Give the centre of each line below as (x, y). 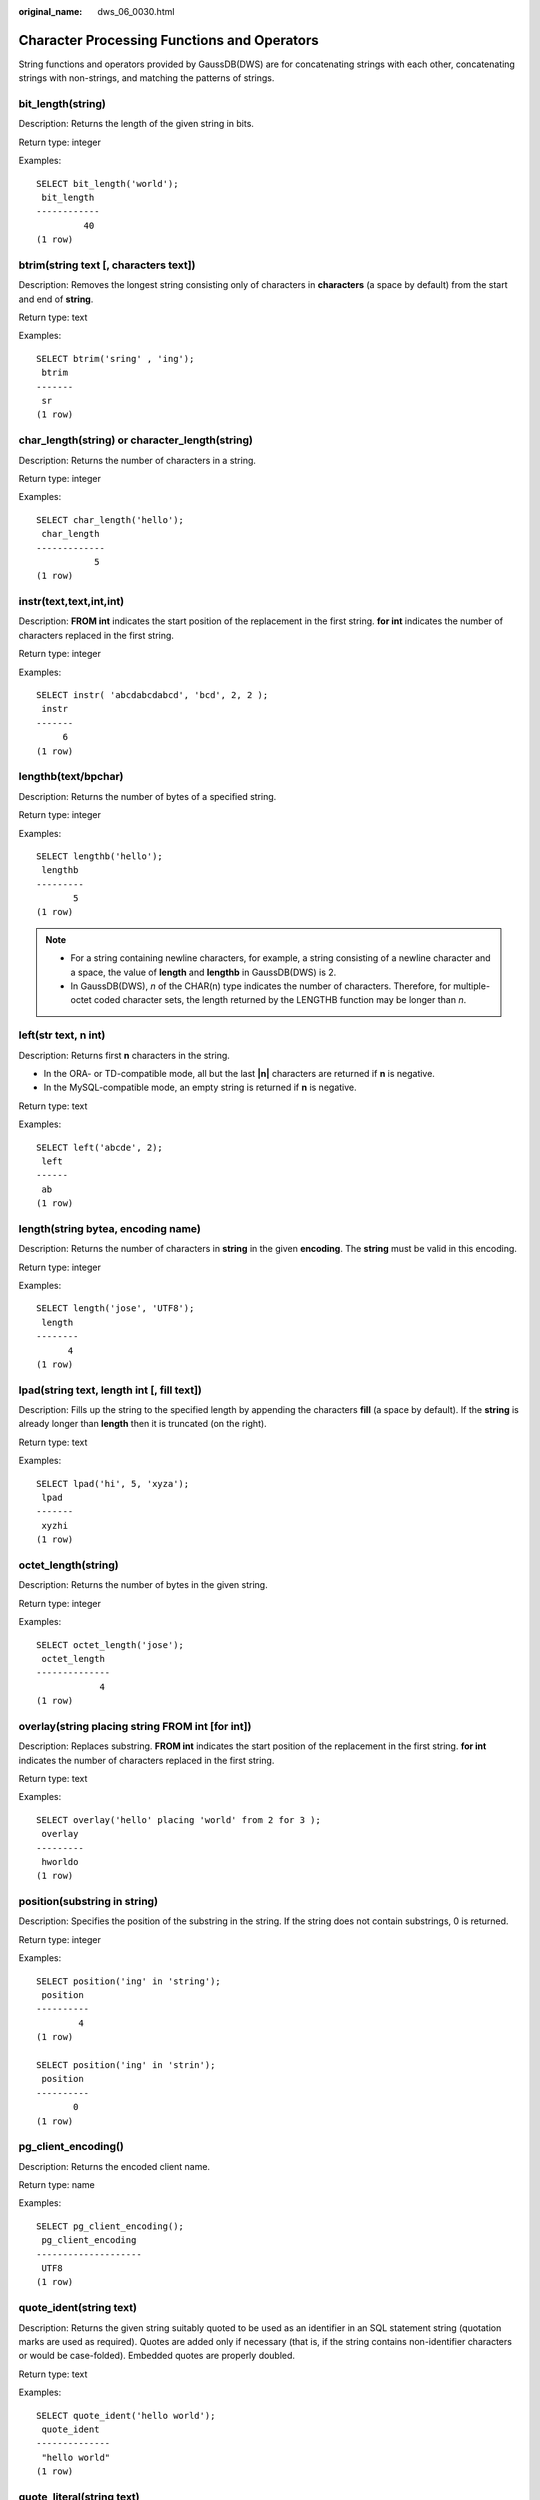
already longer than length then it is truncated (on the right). (142, 1424)
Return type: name (56, 2185)
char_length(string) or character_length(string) (136, 440)
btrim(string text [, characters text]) (107, 265)
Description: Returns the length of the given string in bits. (136, 124)
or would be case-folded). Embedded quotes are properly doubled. (156, 2356)
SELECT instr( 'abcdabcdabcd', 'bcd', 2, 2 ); (152, 695)
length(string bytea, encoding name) (110, 1228)
